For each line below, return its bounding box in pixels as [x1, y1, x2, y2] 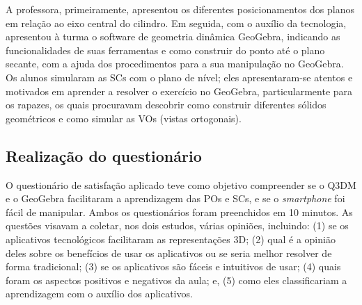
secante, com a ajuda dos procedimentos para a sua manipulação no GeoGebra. [6, 56, 344, 71]
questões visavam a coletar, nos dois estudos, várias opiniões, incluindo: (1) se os [6, 218, 349, 233]
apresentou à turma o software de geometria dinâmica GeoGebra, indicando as [6, 29, 340, 44]
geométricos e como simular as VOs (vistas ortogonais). [6, 110, 242, 125]
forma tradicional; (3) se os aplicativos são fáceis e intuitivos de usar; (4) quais [6, 259, 341, 274]
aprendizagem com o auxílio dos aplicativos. [6, 286, 193, 301]
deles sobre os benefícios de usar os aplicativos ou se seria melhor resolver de [6, 245, 332, 260]
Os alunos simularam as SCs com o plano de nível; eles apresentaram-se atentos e [6, 69, 353, 84]
